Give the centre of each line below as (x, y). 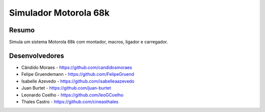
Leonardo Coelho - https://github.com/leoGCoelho (72, 95)
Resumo (22, 30)
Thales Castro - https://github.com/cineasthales (70, 101)
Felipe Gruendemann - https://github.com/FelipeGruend (78, 74)
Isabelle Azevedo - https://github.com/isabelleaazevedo (78, 81)
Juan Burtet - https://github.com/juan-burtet (66, 88)
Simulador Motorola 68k (59, 13)
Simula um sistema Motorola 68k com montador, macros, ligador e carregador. (89, 42)
